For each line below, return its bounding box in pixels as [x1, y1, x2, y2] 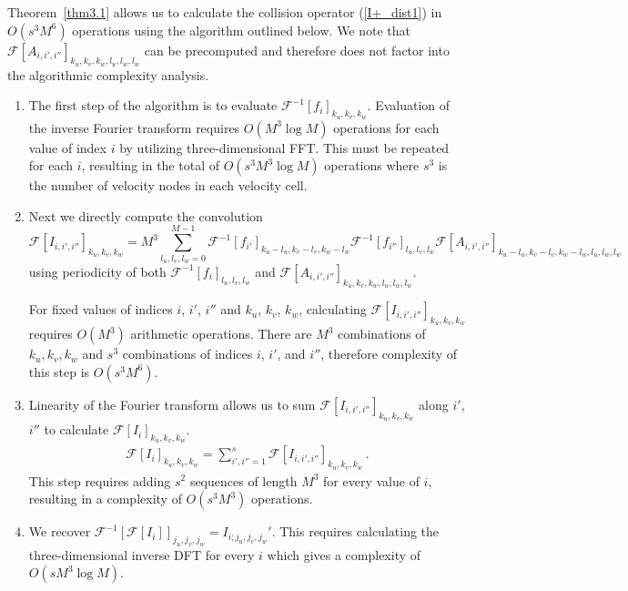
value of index [28, 138, 106, 157]
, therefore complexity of [320, 344, 458, 363]
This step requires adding [28, 471, 171, 490]
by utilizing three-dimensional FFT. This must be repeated [119, 138, 450, 157]
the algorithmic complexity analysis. [7, 65, 209, 84]
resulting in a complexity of [28, 489, 182, 508]
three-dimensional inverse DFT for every [28, 545, 255, 564]
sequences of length [189, 471, 298, 490]
